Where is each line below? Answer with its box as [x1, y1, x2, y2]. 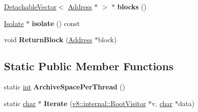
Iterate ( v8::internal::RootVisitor [43, 98, 146, 108]
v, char [152, 98, 173, 108]
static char [4, 98, 36, 108]
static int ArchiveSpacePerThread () [4, 81, 125, 91]
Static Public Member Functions [4, 58, 174, 74]
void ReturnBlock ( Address [4, 34, 92, 45]
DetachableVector [4, 1, 57, 11]
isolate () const [32, 18, 80, 28]
